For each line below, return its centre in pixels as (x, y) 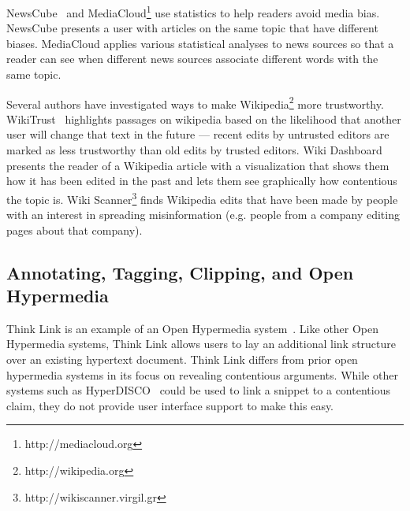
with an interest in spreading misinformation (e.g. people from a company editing (203, 215)
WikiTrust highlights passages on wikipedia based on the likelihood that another (204, 118)
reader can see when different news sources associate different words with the (192, 59)
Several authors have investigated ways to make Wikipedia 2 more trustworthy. (195, 102)
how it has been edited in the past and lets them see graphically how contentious (202, 181)
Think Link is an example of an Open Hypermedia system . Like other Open (193, 328)
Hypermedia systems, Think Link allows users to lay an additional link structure (201, 344)
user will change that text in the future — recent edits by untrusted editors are (198, 134)
